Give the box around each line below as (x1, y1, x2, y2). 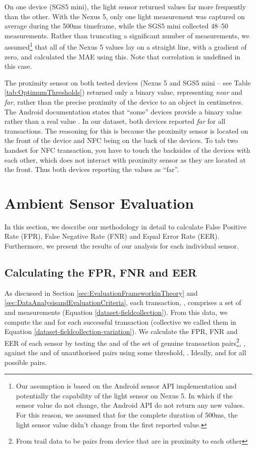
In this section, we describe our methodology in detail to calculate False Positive (4, 221, 247, 231)
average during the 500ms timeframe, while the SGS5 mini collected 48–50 (4, 21, 228, 31)
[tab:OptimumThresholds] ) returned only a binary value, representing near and (4, 87, 243, 97)
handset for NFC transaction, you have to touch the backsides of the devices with (4, 144, 250, 155)
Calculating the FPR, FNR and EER (4, 265, 197, 280)
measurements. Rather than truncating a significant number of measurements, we (4, 30, 250, 40)
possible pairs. (4, 357, 47, 367)
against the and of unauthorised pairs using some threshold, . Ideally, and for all (4, 347, 246, 358)
